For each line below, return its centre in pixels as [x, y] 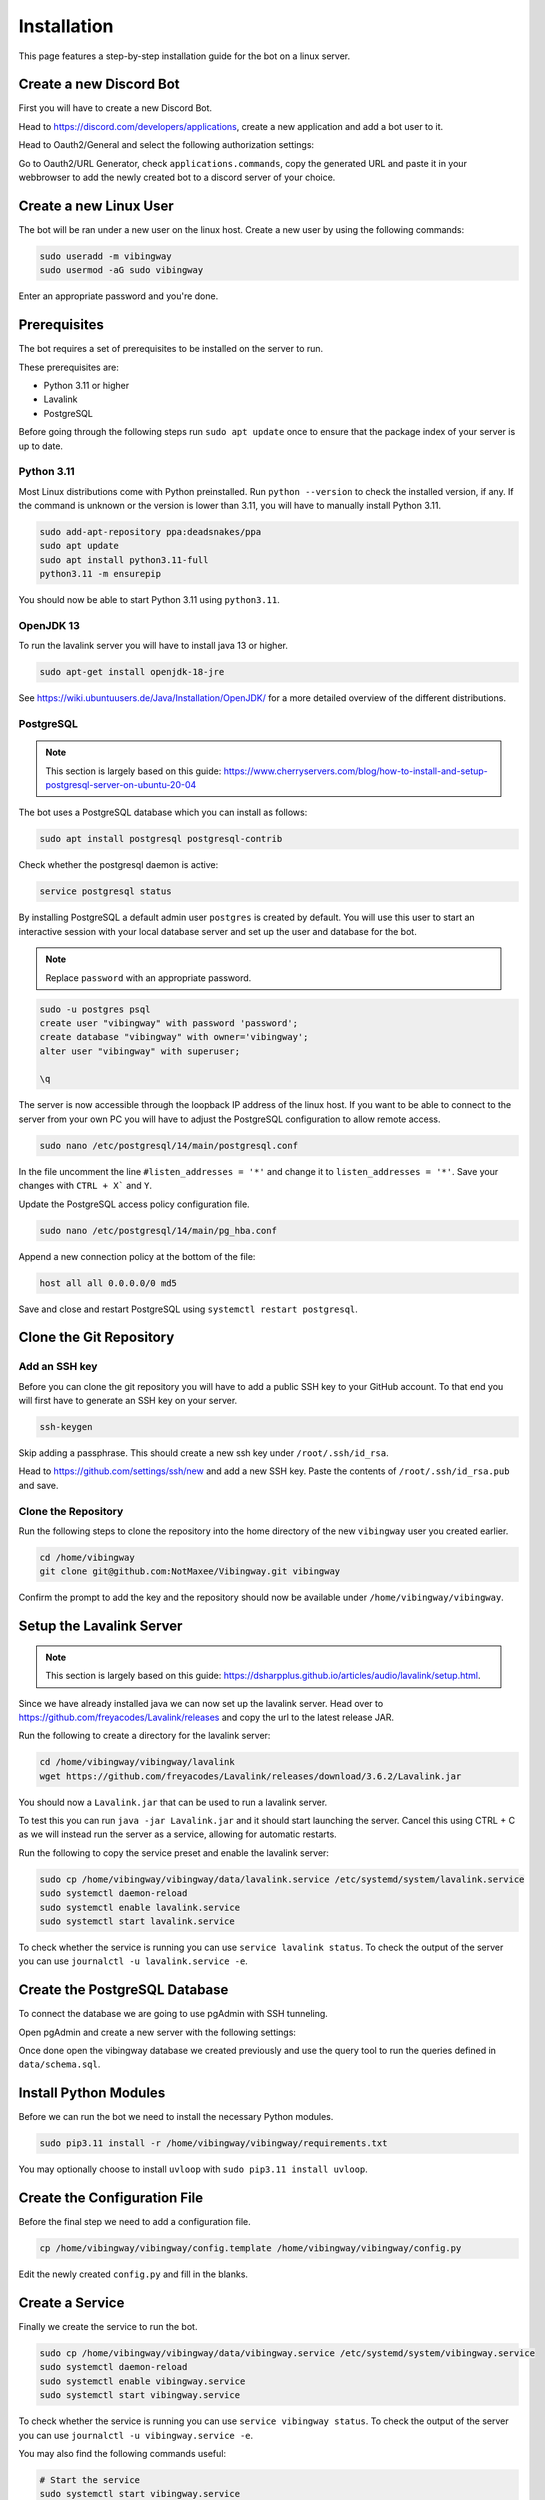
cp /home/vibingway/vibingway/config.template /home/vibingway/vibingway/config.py [250, 2248]
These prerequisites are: [68, 367]
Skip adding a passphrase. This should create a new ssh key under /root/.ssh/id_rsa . [203, 1453]
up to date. [41, 446]
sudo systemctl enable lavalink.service [139, 1907]
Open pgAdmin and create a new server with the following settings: [157, 2032]
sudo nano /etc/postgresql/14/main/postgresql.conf [169, 1145]
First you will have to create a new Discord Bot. [115, 108]
